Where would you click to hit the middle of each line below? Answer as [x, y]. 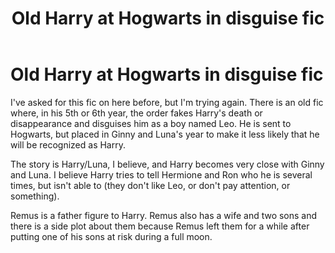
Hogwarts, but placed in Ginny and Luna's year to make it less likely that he [165, 134]
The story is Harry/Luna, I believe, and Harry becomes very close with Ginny [167, 164]
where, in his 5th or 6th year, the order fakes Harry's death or [136, 113]
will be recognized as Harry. [68, 144]
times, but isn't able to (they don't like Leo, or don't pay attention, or [150, 185]
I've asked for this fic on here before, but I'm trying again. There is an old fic [167, 102]
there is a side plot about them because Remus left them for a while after [160, 226]
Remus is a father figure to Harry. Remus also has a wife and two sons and [164, 215]
